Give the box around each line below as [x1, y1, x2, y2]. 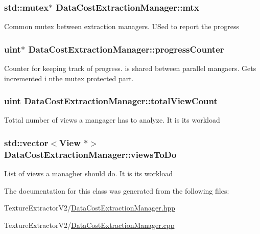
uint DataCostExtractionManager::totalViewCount [4, 95, 218, 107]
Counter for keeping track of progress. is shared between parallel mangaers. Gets [4, 63, 256, 74]
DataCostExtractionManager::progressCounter [28, 42, 224, 55]
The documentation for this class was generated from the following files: [4, 185, 229, 196]
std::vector [4, 136, 49, 149]
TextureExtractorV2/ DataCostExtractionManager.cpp [4, 219, 175, 230]
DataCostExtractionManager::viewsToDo [4, 148, 177, 160]
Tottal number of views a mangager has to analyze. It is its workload [4, 114, 220, 125]
